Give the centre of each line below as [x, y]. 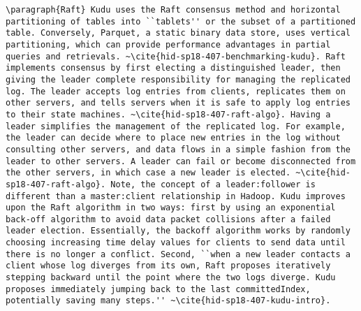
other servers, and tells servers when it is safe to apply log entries [178, 103]
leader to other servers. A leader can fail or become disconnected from [181, 161]
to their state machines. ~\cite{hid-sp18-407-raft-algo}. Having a [168, 114]
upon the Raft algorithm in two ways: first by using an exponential [171, 208]
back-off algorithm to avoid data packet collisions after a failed [168, 219]
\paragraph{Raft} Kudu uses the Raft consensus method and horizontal [173, 10]
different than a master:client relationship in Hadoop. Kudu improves [176, 196]
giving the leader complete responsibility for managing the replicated [178, 79]
